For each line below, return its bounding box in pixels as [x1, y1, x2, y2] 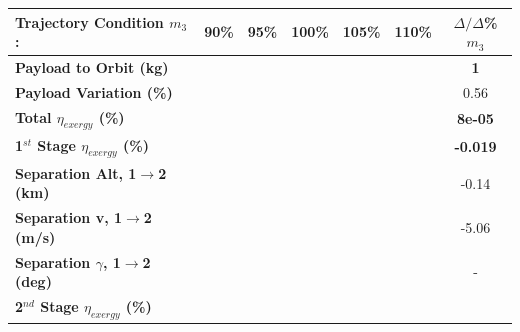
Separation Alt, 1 [15, 162, 137, 183]
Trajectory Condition [15, 11, 164, 32]
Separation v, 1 [15, 207, 123, 228]
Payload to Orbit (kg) [15, 56, 169, 77]
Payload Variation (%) [15, 81, 173, 102]
